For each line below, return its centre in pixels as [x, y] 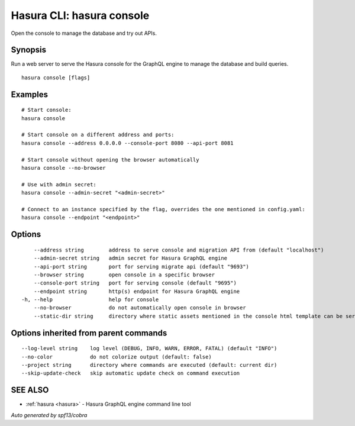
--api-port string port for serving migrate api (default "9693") [141, 267]
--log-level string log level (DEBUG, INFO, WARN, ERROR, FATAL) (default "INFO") [149, 348]
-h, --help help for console [90, 300]
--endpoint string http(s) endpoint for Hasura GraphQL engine [137, 291]
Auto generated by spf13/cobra [49, 415]
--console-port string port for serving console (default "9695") [135, 283]
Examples [30, 94]
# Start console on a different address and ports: [98, 135]
